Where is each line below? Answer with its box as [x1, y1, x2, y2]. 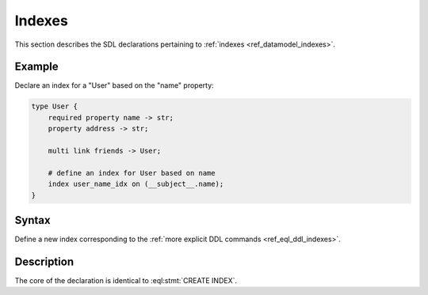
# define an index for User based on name [48, 168, 216, 177]
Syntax [14, 214, 51, 227]
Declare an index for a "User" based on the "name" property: [14, 81, 214, 90]
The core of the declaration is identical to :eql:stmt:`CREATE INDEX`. [14, 275, 238, 285]
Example [14, 60, 59, 74]
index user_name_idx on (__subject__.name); [48, 180, 224, 189]
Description [14, 255, 75, 268]
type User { [31, 102, 78, 111]
